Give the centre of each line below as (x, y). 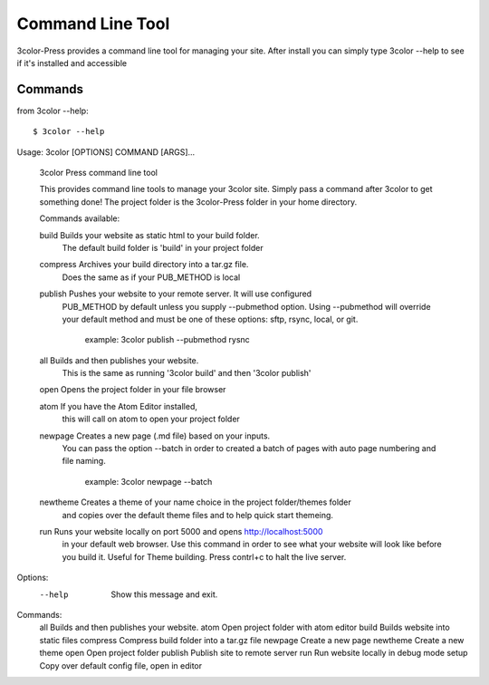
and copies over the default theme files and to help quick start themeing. (198, 515)
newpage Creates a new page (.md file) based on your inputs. (155, 436)
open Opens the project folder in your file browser (133, 390)
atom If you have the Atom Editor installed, (119, 406)
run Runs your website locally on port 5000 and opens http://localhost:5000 (181, 531)
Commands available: (80, 218)
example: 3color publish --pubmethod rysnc (168, 340)
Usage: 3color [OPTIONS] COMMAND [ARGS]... (106, 152)
